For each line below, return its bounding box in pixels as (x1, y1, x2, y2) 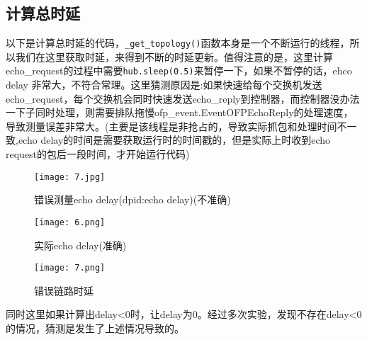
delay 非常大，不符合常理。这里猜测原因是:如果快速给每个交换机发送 (6, 77, 322, 92)
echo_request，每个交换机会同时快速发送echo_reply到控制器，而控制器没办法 (6, 91, 360, 106)
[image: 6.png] (34, 217, 106, 227)
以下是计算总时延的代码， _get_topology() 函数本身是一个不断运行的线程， (6, 35, 350, 50)
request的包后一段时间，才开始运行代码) (6, 147, 190, 161)
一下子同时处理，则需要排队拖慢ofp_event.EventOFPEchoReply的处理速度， (6, 105, 354, 120)
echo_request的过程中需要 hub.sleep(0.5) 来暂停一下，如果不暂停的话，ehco (6, 63, 352, 78)
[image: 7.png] (34, 263, 106, 273)
